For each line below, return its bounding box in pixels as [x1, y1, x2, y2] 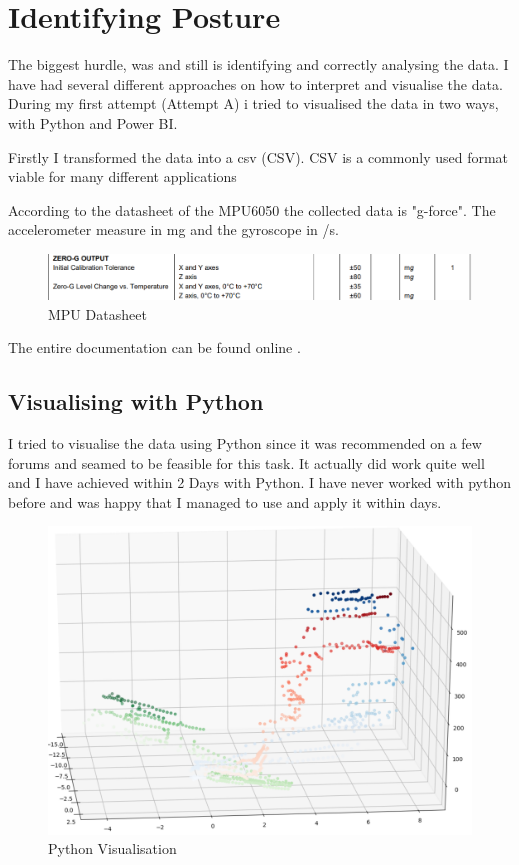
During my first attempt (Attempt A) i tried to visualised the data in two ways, [8, 93, 499, 114]
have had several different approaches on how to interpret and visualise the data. [8, 73, 503, 94]
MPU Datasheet [48, 303, 147, 324]
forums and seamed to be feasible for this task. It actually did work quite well [8, 452, 485, 473]
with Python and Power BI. [8, 112, 178, 133]
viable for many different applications [8, 166, 237, 187]
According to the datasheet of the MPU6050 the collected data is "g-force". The [8, 199, 496, 220]
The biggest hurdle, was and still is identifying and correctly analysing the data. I [8, 54, 509, 75]
